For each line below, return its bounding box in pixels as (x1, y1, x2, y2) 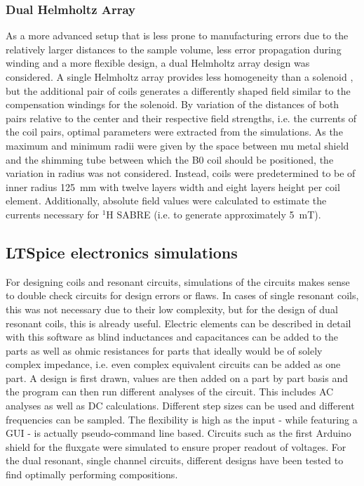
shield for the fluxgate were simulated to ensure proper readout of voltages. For (6, 439, 346, 454)
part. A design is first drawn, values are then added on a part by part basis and (6, 370, 348, 385)
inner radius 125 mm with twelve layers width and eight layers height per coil (6, 179, 340, 194)
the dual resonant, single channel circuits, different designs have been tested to (6, 453, 344, 468)
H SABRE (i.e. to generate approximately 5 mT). (106, 206, 321, 221)
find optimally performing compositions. (6, 467, 178, 482)
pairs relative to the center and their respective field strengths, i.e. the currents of (6, 110, 357, 125)
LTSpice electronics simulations (6, 241, 238, 263)
